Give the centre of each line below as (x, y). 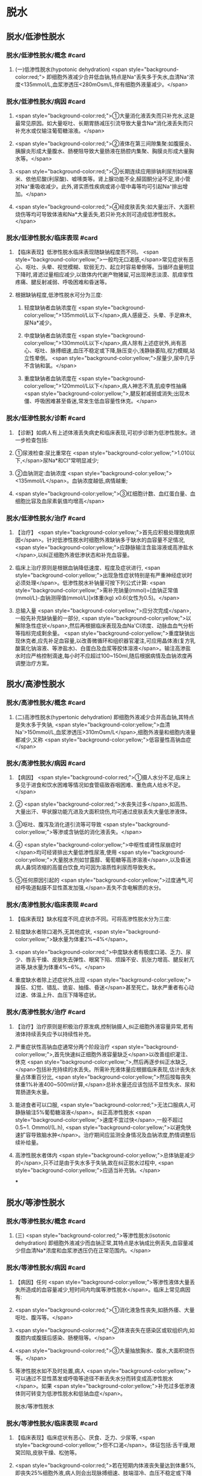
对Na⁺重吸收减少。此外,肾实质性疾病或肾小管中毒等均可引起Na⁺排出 (99, 187)
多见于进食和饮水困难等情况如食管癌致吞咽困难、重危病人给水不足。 (99, 785)
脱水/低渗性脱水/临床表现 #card (52, 238)
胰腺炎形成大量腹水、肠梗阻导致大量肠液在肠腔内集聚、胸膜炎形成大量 (102, 151)
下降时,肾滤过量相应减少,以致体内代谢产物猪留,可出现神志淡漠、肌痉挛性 (104, 275)
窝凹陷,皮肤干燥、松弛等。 (47, 1453)
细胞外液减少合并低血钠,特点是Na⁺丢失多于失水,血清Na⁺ (120, 76)
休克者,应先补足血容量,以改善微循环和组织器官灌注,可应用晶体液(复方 (105, 641)
